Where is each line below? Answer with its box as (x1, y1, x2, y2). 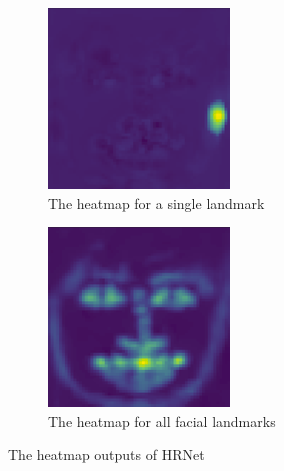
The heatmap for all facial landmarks (48, 410, 276, 431)
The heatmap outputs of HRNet (8, 444, 205, 465)
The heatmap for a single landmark (48, 192, 265, 213)
